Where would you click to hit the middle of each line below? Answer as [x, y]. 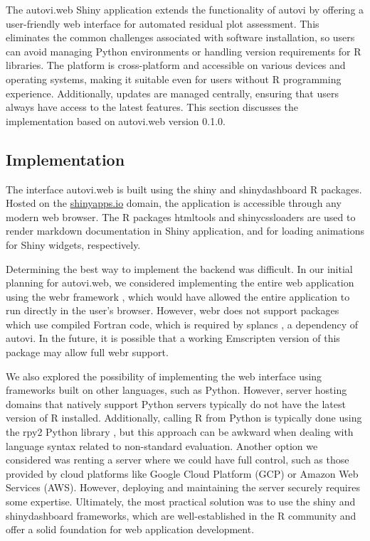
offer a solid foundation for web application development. [130, 529]
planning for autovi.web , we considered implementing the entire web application [180, 283]
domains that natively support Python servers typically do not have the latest [176, 403]
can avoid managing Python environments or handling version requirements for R [184, 51]
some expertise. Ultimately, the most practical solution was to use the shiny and [181, 502]
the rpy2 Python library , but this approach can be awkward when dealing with [180, 432]
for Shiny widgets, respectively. [73, 244]
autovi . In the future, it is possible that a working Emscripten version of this [173, 338]
